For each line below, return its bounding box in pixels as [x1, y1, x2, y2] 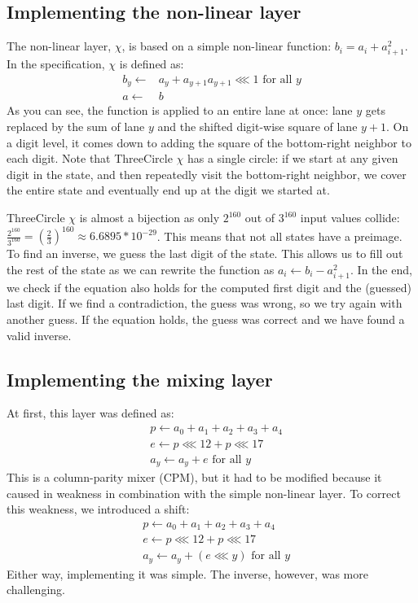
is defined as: [119, 55, 184, 72]
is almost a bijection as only [79, 209, 220, 226]
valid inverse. [7, 326, 72, 343]
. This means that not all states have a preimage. [156, 227, 403, 244]
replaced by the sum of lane [7, 118, 145, 135]
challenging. [7, 581, 65, 598]
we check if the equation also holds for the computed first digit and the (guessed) [7, 278, 412, 295]
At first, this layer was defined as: [7, 404, 174, 422]
